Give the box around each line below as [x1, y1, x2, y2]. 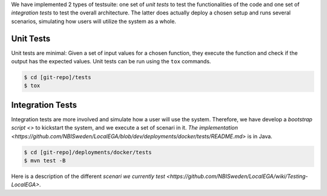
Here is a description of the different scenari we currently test [11, 172, 166, 180]
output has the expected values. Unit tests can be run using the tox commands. [11, 58, 211, 65]
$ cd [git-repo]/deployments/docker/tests [24, 148, 152, 156]
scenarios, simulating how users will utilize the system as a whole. [11, 17, 177, 25]
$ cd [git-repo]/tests [24, 74, 91, 81]
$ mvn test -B [24, 157, 66, 164]
